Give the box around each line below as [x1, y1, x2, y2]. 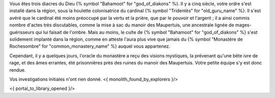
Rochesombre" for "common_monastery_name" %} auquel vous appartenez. [9, 43, 171, 49]
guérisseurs [9, 29, 35, 35]
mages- [235, 22, 252, 28]
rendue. [9, 67, 26, 73]
